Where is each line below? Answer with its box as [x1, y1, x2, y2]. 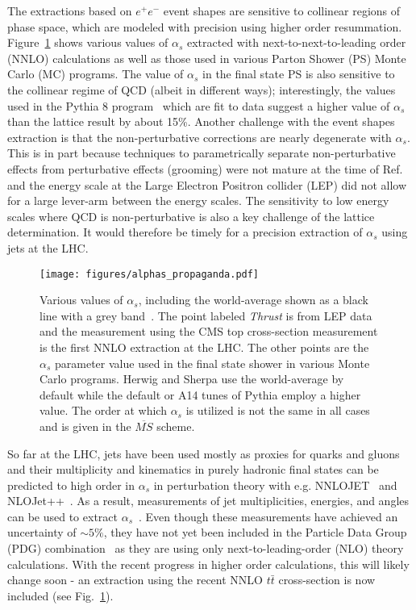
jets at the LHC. [7, 239, 89, 256]
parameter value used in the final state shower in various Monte [55, 354, 370, 371]
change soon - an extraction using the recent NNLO [7, 571, 263, 588]
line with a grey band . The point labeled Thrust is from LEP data [40, 307, 372, 324]
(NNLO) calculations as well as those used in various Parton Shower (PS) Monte [7, 49, 406, 66]
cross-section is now [278, 571, 376, 588]
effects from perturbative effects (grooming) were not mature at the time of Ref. [7, 160, 403, 177]
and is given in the [40, 417, 131, 434]
